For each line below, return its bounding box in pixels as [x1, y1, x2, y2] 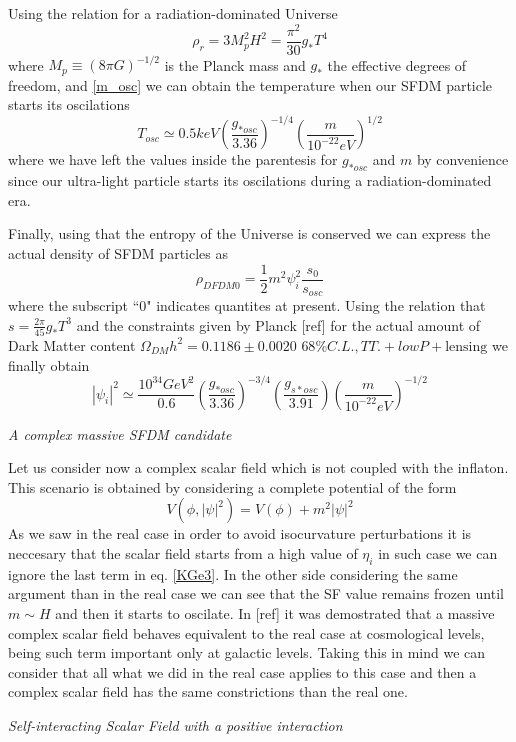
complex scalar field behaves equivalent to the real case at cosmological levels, [8, 622, 485, 643]
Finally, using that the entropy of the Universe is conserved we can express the [8, 223, 491, 244]
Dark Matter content [8, 334, 136, 355]
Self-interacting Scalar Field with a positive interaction [8, 714, 343, 735]
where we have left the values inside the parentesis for [8, 149, 338, 170]
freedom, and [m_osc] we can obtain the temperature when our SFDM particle [8, 74, 493, 95]
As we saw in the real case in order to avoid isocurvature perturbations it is [8, 523, 472, 544]
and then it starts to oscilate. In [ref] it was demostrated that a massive [55, 603, 495, 624]
